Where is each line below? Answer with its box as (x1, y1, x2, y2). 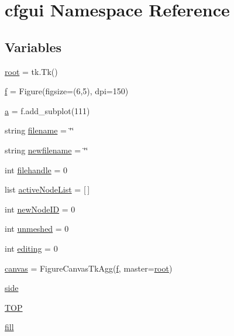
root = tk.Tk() (5, 65, 58, 77)
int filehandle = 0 (5, 163, 67, 176)
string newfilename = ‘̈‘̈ (5, 143, 88, 156)
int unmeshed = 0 (5, 222, 69, 235)
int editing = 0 (5, 242, 58, 254)
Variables (5, 37, 62, 56)
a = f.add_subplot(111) (5, 104, 90, 116)
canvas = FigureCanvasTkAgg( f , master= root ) (5, 262, 173, 274)
